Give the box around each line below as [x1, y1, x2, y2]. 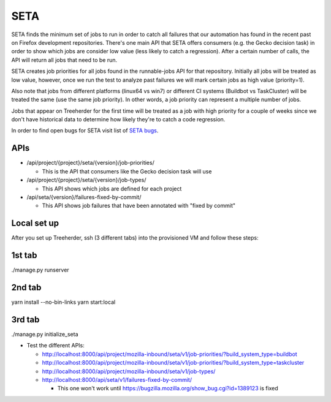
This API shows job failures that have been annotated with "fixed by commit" [42, 202, 236, 210]
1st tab [11, 250, 37, 260]
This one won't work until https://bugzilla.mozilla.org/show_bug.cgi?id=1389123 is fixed [57, 385, 278, 392]
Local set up [11, 218, 59, 229]
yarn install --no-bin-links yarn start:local [11, 298, 116, 306]
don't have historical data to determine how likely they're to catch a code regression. [11, 116, 226, 123]
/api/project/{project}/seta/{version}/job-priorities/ [26, 159, 154, 167]
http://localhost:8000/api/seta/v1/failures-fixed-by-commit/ [42, 376, 192, 383]
